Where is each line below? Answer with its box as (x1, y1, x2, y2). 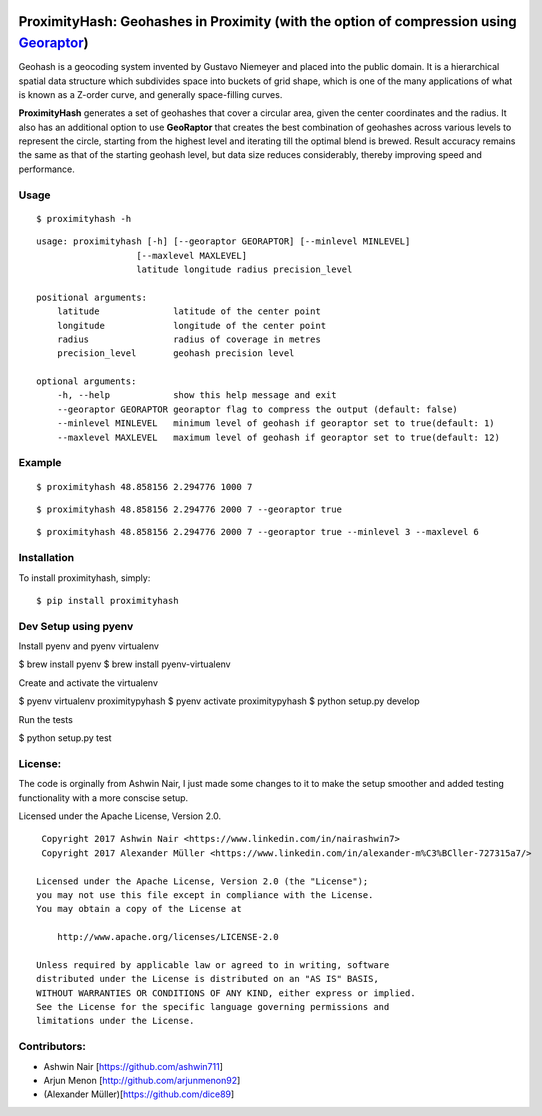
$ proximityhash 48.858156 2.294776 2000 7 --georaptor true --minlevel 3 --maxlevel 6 (36, 526, 480, 538)
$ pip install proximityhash (36, 595, 179, 606)
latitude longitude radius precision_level (136, 263, 353, 275)
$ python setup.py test (18, 732, 112, 744)
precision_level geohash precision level (56, 348, 295, 359)
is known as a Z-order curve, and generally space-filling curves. (18, 88, 283, 100)
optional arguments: (36, 376, 137, 387)
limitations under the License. (36, 1015, 195, 1027)
